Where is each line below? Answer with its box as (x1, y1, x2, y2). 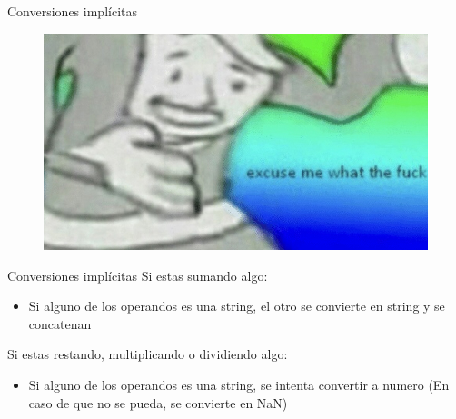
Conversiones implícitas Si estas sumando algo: (7, 265, 268, 284)
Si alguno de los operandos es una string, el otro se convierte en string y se (28, 296, 445, 315)
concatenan (28, 314, 92, 333)
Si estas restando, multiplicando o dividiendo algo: (7, 344, 288, 364)
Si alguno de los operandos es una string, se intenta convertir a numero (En (28, 375, 450, 394)
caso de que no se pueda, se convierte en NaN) (28, 393, 288, 412)
